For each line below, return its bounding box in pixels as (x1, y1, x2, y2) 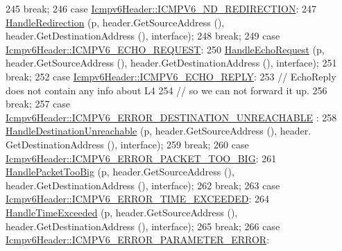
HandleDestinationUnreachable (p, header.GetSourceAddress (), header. (6, 123, 311, 138)
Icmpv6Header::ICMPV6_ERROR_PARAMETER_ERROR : (6, 232, 270, 247)
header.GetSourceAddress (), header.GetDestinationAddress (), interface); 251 (6, 55, 337, 70)
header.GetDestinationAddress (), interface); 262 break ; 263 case (6, 178, 280, 192)
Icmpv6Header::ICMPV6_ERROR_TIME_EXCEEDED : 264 (6, 191, 270, 206)
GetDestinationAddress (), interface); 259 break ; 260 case (6, 137, 249, 151)
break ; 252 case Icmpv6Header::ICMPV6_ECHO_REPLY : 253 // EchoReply (6, 69, 336, 83)
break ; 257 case (6, 96, 71, 111)
